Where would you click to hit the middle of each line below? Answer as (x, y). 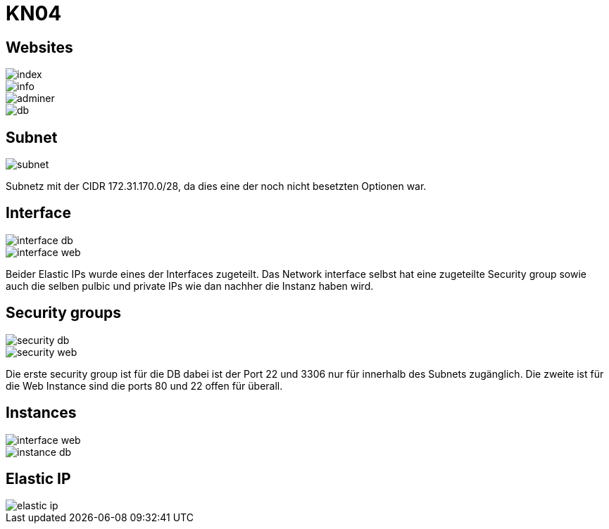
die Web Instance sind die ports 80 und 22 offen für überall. (144, 385)
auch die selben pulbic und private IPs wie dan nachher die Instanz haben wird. (190, 286)
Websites (39, 47)
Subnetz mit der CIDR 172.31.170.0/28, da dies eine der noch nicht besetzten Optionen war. (216, 186)
